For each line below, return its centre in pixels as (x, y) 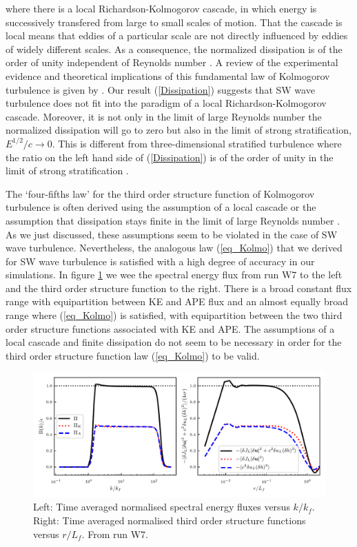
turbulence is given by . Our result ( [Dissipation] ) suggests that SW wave (160, 89)
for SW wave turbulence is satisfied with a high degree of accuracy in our (160, 261)
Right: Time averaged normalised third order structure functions (170, 520)
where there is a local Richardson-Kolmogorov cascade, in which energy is (161, 8)
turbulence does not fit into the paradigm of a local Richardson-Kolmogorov (166, 103)
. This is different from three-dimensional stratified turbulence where (197, 143)
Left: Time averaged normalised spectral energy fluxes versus (162, 507)
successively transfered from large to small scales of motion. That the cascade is (174, 22)
